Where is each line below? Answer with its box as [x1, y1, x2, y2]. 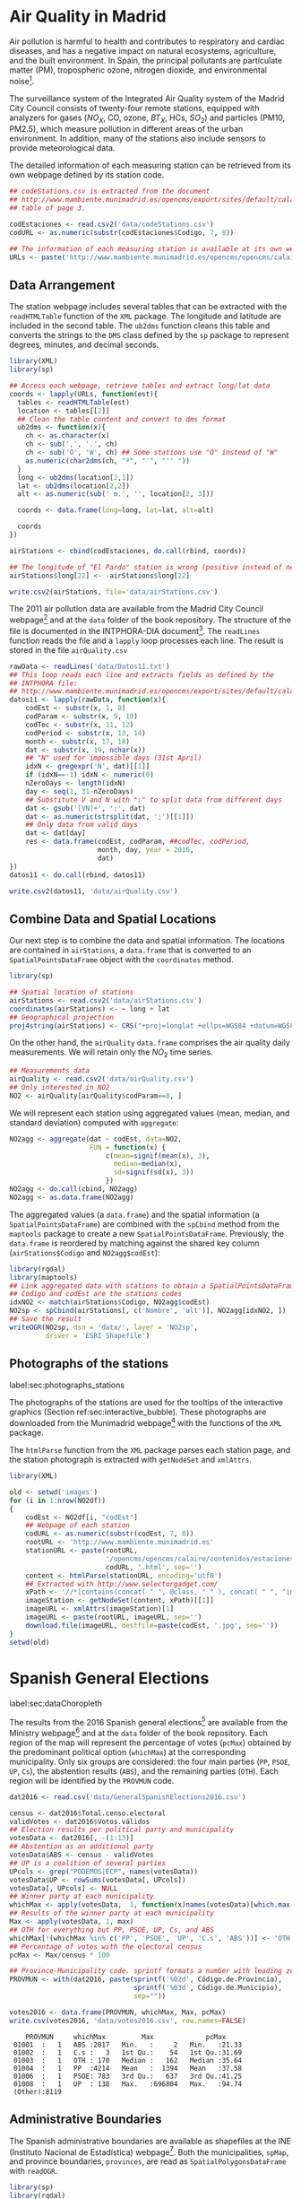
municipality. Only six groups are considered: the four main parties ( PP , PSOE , [9, 1756, 291, 1767]
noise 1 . [9, 74, 35, 86]
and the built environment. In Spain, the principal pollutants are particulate [9, 55, 283, 65]
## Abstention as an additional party [9, 1842, 154, 1851]
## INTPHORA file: [9, 679, 78, 688]
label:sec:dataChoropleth [9, 1698, 103, 1708]
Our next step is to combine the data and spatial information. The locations [9, 935, 285, 946]
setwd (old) [9, 1638, 50, 1647]
